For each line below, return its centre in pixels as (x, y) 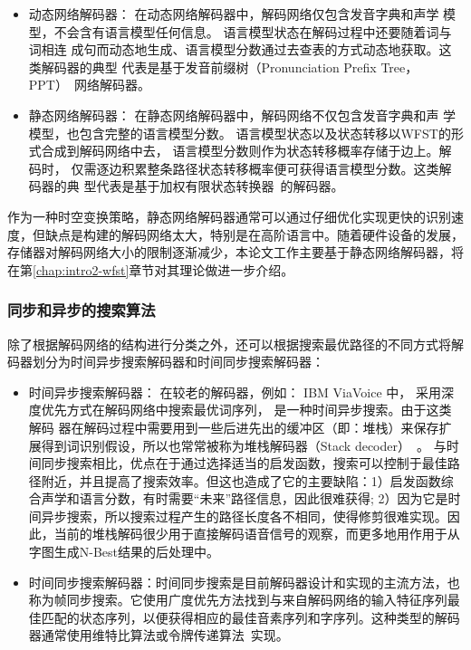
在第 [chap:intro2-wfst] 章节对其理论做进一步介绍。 (151, 269)
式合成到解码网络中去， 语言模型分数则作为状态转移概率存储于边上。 (234, 151)
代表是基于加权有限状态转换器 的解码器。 (220, 186)
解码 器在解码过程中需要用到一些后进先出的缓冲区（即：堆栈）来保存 (234, 427)
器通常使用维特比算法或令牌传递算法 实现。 (159, 635)
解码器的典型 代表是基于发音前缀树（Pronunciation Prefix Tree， (230, 67)
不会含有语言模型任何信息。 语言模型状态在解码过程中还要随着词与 (253, 31)
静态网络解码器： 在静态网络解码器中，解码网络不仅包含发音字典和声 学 (242, 115)
